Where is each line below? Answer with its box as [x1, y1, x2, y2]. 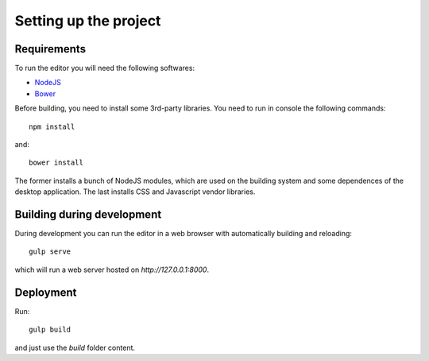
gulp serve [29, 247, 71, 256]
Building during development [14, 208, 162, 221]
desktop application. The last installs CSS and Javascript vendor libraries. [14, 187, 256, 196]
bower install [29, 158, 83, 167]
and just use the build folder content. [14, 343, 135, 352]
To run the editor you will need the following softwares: [14, 64, 195, 73]
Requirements [14, 42, 87, 56]
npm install [29, 122, 75, 131]
